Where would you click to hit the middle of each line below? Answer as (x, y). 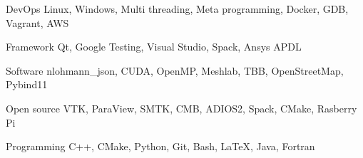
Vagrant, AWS (37, 22)
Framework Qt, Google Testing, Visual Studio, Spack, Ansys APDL (154, 47)
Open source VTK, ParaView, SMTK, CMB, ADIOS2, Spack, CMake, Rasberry (181, 108)
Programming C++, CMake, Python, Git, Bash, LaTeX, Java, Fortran (160, 146)
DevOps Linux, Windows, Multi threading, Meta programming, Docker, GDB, (177, 9)
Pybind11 (27, 84)
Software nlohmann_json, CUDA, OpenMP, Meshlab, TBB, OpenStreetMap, (175, 70)
